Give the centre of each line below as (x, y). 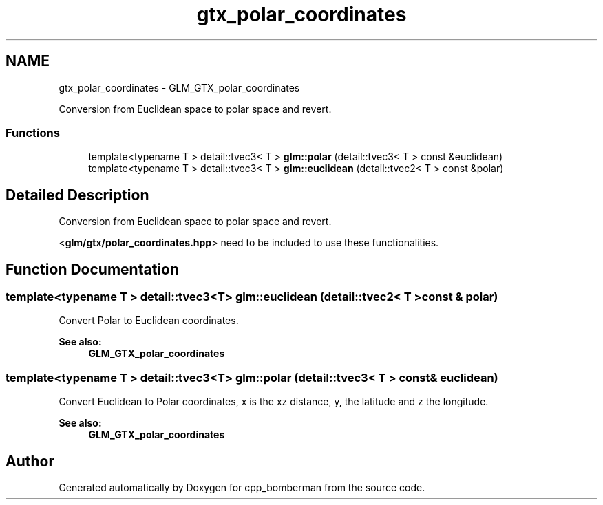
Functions (33, 132)
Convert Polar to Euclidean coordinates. (149, 321)
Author (30, 461)
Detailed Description (77, 195)
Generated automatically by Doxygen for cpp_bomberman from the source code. (242, 487)
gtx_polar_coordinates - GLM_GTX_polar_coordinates (179, 87)
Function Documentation (92, 269)
